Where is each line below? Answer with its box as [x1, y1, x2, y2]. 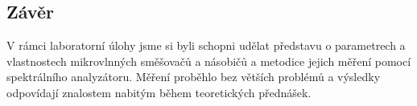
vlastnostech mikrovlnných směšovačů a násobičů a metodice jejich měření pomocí [6, 52, 411, 69]
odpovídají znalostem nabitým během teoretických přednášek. [6, 84, 312, 100]
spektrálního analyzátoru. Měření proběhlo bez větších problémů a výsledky [6, 68, 381, 85]
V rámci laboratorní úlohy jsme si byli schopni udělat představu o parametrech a [6, 37, 406, 54]
